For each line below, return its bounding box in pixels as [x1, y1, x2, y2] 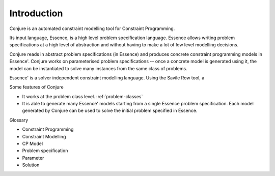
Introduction [9, 8, 63, 19]
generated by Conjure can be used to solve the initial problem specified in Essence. [22, 107, 198, 114]
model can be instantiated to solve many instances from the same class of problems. [9, 65, 188, 71]
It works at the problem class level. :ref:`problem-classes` [22, 93, 143, 99]
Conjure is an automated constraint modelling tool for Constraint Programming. [9, 25, 175, 32]
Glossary [9, 117, 29, 123]
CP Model [22, 140, 43, 147]
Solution [22, 162, 40, 168]
